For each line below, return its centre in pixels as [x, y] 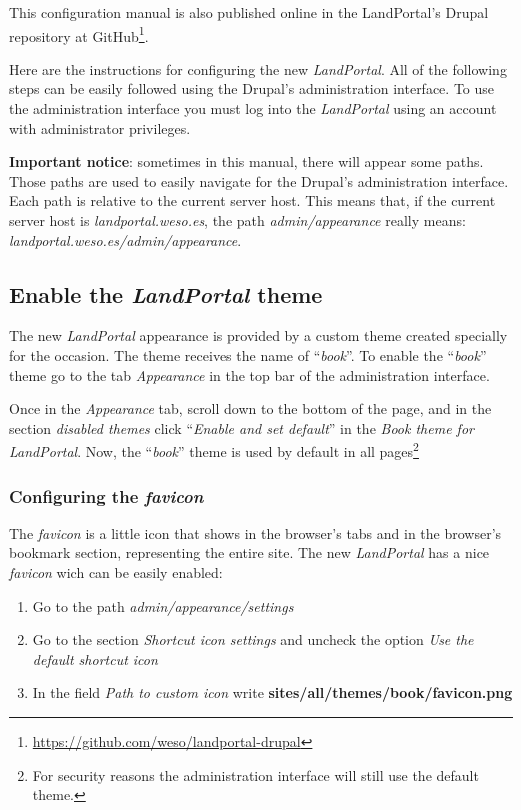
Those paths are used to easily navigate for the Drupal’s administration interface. [259, 180]
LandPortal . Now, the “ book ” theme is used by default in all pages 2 [214, 450]
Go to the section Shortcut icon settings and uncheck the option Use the [253, 639]
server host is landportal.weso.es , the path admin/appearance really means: [237, 220]
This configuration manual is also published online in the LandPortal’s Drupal [249, 12]
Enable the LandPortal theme [166, 293]
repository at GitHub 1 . [79, 34]
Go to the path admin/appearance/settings [163, 605]
